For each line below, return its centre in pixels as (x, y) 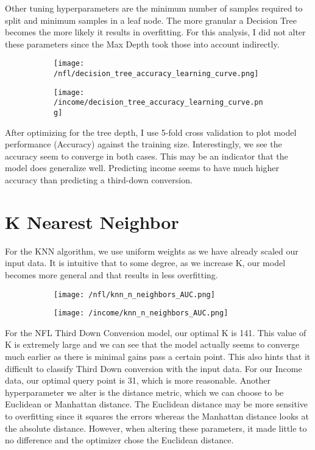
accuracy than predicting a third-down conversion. (99, 180)
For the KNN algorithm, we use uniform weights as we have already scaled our (152, 251)
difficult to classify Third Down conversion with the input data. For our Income (154, 368)
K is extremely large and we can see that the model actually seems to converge (152, 344)
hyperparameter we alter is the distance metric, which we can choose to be (144, 392)
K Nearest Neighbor (92, 221)
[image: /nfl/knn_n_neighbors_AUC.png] (134, 294)
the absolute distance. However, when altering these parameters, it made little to (156, 428)
